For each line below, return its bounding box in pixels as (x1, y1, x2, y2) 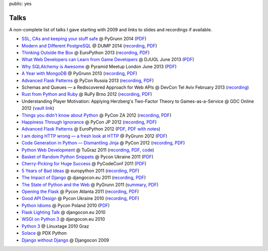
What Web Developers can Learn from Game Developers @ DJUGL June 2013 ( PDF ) (21, 57, 195, 63)
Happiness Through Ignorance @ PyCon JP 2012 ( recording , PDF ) (21, 119, 157, 125)
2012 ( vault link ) (21, 105, 55, 111)
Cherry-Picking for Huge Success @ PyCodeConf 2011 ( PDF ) (21, 161, 146, 167)
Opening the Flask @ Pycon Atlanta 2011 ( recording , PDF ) (21, 188, 139, 194)
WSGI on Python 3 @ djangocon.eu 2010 (21, 216, 105, 222)
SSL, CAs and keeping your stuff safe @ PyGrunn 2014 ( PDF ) (21, 36, 146, 42)
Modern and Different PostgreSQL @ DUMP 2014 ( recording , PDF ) (21, 43, 157, 49)
